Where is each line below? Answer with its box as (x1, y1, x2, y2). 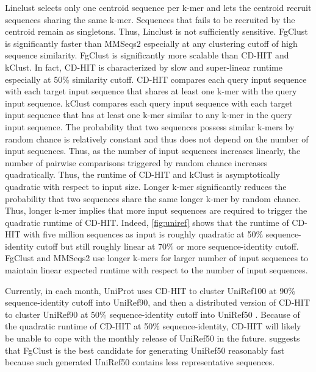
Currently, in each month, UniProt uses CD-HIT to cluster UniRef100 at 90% (5, 284, 295, 297)
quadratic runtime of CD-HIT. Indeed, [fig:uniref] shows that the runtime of (5, 216, 289, 228)
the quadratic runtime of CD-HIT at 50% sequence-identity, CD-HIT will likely (5, 320, 301, 332)
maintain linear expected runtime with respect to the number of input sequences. (5, 264, 308, 276)
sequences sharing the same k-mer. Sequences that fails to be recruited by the (5, 13, 295, 26)
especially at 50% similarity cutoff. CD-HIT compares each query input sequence (5, 72, 307, 85)
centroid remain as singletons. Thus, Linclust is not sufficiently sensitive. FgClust (5, 25, 308, 38)
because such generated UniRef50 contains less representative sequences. (5, 356, 275, 368)
